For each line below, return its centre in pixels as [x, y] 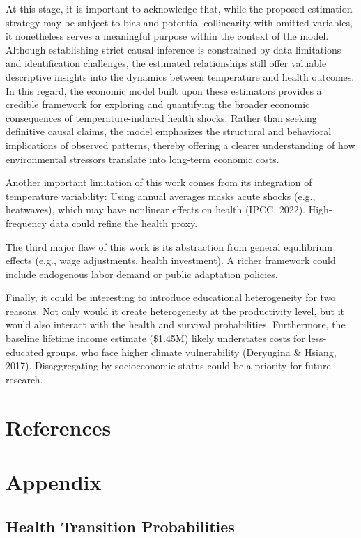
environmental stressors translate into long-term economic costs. [143, 159]
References [59, 427]
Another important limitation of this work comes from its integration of [159, 182]
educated [25, 352]
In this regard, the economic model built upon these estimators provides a [164, 90]
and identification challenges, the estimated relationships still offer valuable [166, 63]
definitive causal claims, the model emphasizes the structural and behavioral [169, 131]
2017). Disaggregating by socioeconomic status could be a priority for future [168, 366]
